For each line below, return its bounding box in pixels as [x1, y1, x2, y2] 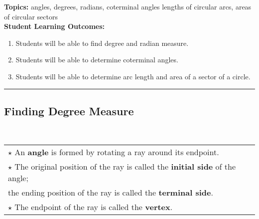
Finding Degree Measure [4, 103, 134, 118]
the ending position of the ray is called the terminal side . [8, 187, 213, 199]
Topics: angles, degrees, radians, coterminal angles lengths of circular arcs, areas [4, 1, 252, 11]
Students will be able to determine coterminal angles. [15, 54, 178, 65]
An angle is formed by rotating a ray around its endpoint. [14, 146, 219, 158]
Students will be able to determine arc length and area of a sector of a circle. [15, 71, 251, 81]
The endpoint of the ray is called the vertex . [14, 201, 173, 213]
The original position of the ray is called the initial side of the [14, 161, 236, 173]
